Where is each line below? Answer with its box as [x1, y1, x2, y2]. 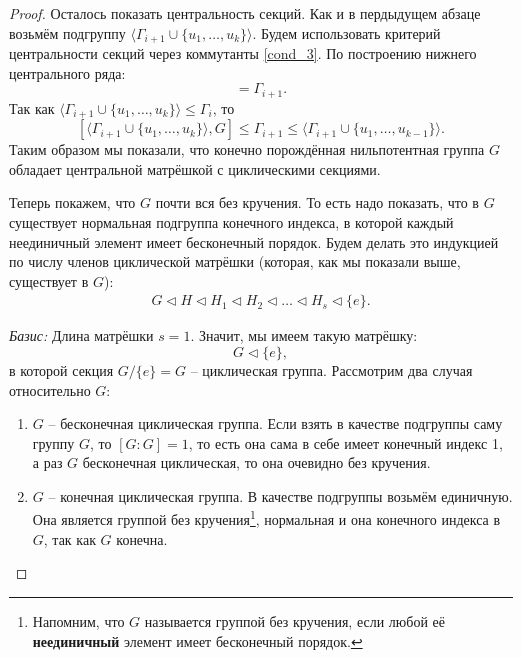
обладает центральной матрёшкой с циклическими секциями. [9, 158, 381, 179]
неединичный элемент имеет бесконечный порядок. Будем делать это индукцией [9, 231, 499, 252]
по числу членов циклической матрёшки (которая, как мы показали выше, [9, 251, 461, 272]
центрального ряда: [9, 62, 126, 83]
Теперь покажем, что [9, 192, 136, 213]
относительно [9, 379, 91, 400]
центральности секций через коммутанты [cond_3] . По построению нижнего [9, 43, 477, 64]
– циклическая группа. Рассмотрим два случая [190, 359, 473, 380]
